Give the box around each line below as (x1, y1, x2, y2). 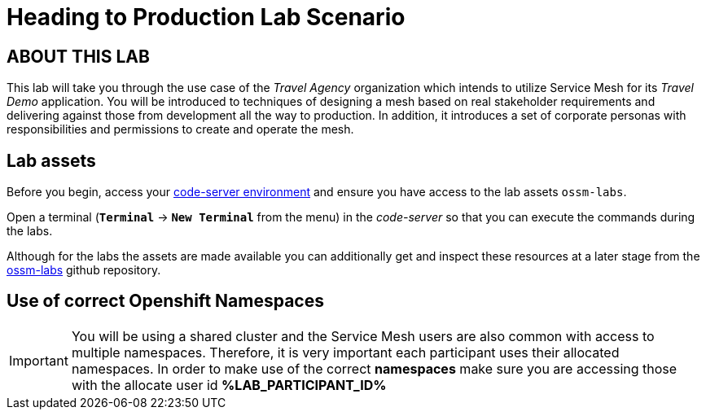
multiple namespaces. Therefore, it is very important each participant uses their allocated (71, 344, 620, 361)
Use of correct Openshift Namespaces (7, 291, 324, 312)
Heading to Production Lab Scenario (7, 3, 406, 31)
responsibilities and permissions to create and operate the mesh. (7, 122, 354, 137)
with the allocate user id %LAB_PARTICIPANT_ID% (71, 376, 387, 393)
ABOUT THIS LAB (7, 46, 150, 67)
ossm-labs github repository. (7, 263, 161, 278)
